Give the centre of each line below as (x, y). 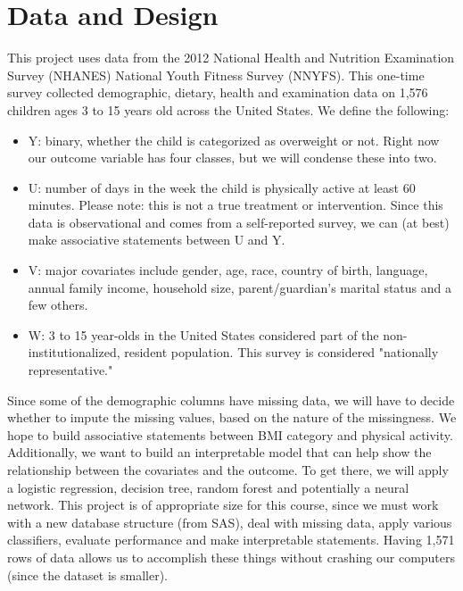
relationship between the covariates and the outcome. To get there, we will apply (228, 470)
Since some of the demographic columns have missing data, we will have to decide (231, 400)
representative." (70, 370)
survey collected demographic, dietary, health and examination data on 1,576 (218, 92)
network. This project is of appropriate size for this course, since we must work (223, 505)
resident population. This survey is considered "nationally (281, 352)
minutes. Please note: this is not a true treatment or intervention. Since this (236, 205)
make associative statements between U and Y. (157, 240)
